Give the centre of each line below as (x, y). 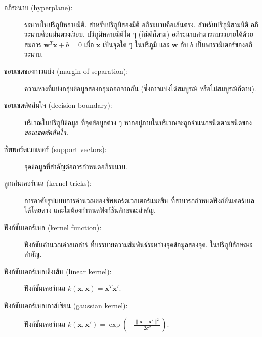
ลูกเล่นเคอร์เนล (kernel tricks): (48, 183)
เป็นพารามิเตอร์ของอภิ (224, 44)
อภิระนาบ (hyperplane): (38, 7)
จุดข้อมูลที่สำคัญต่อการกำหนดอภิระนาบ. (76, 166)
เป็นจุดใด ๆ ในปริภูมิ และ (136, 44)
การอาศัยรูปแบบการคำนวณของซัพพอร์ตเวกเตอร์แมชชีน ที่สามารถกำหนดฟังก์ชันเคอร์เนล (139, 200)
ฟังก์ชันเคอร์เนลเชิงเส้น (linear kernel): (58, 271)
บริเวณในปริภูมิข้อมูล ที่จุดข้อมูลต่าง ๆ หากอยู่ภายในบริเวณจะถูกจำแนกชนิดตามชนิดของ (138, 122)
